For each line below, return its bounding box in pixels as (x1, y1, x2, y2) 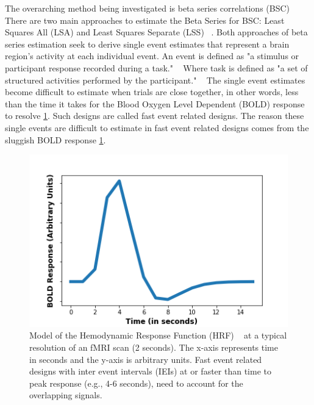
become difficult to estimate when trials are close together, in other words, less (5, 85, 299, 98)
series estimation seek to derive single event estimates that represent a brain (5, 37, 290, 50)
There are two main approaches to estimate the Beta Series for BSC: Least (5, 13, 285, 26)
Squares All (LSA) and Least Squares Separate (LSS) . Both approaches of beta (5, 26, 308, 38)
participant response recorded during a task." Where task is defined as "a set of (5, 61, 308, 74)
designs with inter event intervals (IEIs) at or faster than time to (29, 365, 271, 378)
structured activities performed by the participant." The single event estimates (5, 73, 305, 86)
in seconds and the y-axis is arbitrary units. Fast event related (29, 353, 262, 365)
